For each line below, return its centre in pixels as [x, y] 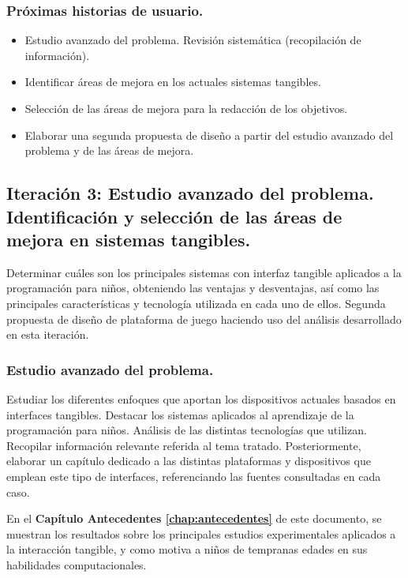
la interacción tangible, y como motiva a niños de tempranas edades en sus [187, 549]
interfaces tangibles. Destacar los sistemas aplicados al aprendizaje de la [180, 414]
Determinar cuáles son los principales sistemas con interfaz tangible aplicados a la [204, 272]
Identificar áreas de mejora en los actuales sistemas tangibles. [173, 82]
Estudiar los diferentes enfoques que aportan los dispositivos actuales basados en [201, 398]
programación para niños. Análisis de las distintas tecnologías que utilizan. [187, 430]
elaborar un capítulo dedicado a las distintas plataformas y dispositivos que [189, 461]
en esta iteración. [48, 334]
